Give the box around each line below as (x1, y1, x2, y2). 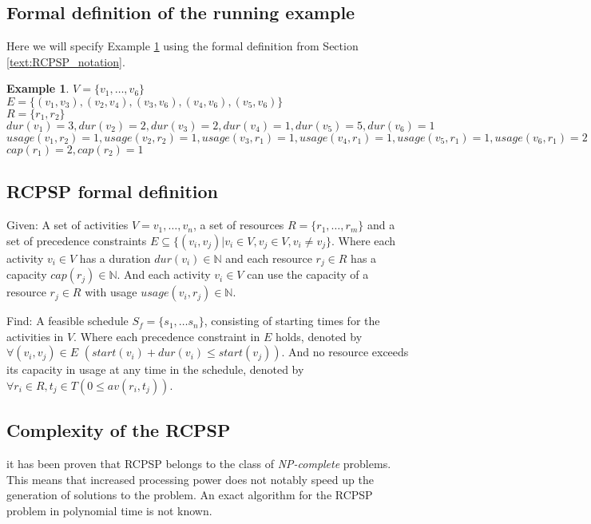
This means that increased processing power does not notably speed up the (6, 470, 374, 487)
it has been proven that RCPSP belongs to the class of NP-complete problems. (6, 455, 391, 472)
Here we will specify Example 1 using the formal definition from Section (6, 38, 359, 54)
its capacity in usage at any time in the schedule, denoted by (6, 361, 304, 378)
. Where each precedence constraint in (73, 327, 260, 344)
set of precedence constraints (6, 232, 147, 248)
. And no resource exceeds (281, 343, 409, 360)
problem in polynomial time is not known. (6, 502, 212, 518)
